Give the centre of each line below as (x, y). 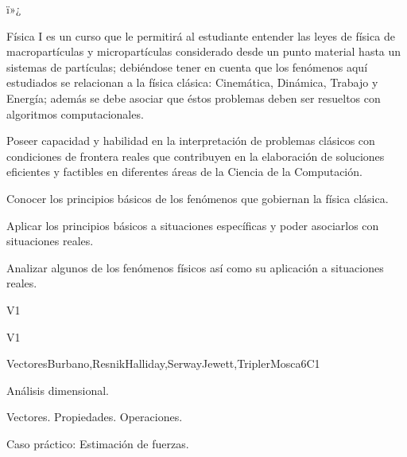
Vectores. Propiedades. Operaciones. (95, 417)
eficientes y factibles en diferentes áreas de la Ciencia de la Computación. (184, 172)
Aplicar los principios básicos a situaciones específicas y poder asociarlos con (193, 225)
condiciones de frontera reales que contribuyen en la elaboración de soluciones (196, 156)
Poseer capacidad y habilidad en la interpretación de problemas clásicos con (191, 141)
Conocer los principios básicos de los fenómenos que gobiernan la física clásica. (198, 198)
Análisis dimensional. (58, 390)
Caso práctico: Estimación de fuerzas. (98, 443)
